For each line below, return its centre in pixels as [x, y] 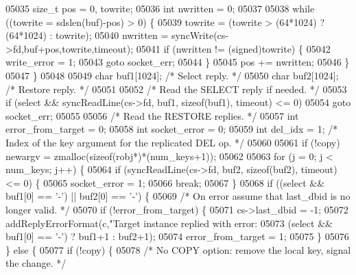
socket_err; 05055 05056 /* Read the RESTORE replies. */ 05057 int [152, 115]
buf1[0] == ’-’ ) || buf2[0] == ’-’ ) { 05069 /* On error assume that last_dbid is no [178, 196]
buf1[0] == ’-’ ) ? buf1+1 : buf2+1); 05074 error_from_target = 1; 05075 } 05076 [177, 236]
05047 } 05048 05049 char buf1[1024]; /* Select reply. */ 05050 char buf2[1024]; [172, 75]
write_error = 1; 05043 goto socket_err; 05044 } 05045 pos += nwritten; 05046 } [178, 62]
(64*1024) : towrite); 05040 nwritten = [87, 35]
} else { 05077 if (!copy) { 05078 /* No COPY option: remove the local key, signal [178, 249]
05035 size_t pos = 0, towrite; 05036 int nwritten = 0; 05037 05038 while [160, 8]
